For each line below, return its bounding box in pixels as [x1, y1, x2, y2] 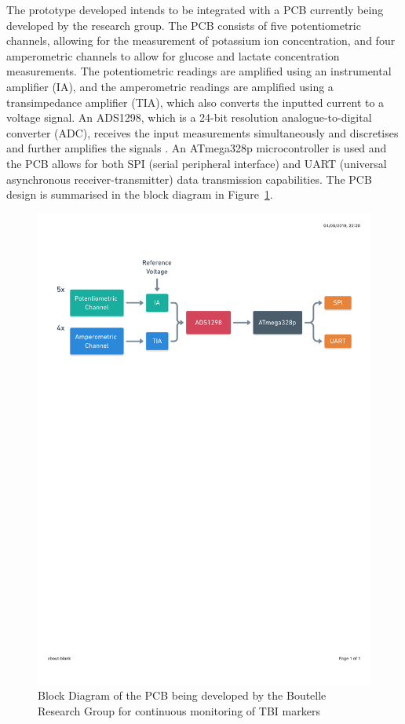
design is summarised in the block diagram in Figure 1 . [6, 186, 273, 203]
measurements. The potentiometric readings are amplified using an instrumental [6, 63, 392, 79]
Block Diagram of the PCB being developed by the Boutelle [38, 687, 327, 704]
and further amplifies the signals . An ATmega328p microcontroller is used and [6, 140, 387, 156]
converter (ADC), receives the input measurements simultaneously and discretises [6, 124, 399, 141]
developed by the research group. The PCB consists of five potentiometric [6, 16, 361, 33]
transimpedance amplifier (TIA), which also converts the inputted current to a [6, 93, 385, 110]
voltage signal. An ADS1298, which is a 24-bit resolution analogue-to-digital [6, 109, 372, 126]
